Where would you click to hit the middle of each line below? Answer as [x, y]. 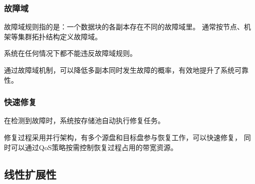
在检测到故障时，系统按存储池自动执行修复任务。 [84, 120]
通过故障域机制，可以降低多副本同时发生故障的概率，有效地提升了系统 [119, 70]
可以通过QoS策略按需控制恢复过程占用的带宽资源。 [94, 147]
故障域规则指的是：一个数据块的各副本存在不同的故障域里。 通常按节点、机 [127, 27]
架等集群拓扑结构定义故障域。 [53, 36]
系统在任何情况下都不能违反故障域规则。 [70, 53]
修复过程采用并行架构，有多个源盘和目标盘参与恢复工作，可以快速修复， [123, 137]
